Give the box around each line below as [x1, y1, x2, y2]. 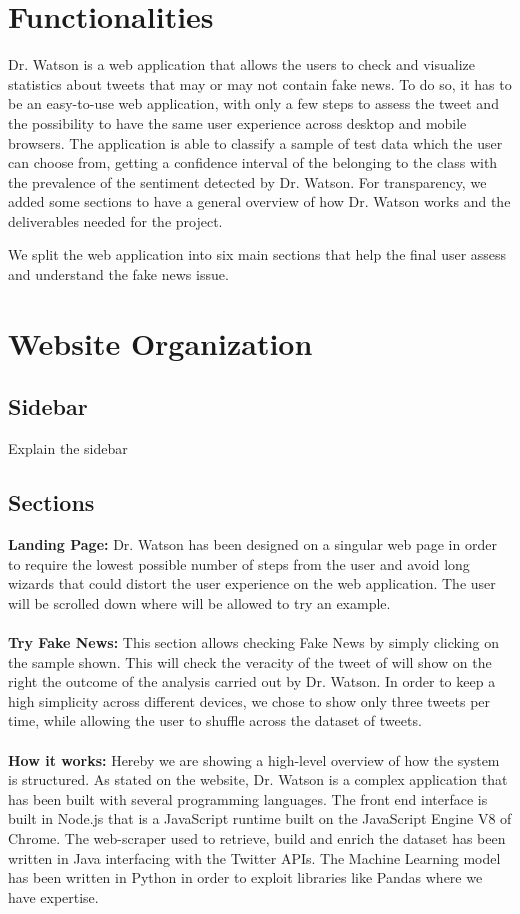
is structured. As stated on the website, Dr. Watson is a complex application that [8, 769, 508, 790]
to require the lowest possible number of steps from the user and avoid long [8, 553, 470, 574]
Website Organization [8, 322, 313, 363]
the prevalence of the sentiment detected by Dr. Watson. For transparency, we [8, 171, 487, 192]
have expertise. [8, 886, 99, 907]
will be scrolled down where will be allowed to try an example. [8, 592, 391, 613]
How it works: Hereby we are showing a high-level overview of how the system [8, 749, 500, 770]
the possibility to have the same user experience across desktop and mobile [8, 112, 467, 133]
